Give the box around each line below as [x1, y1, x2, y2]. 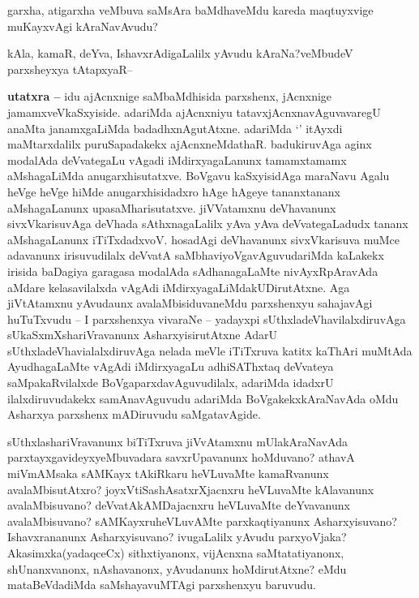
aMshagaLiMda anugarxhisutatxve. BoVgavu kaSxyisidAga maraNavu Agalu [7, 167, 390, 184]
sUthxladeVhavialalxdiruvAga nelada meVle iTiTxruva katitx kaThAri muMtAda [7, 342, 413, 359]
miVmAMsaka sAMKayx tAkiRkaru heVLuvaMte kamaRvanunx [7, 465, 329, 482]
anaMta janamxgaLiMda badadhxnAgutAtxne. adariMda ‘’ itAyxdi [7, 119, 343, 136]
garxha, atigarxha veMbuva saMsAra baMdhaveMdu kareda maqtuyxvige [7, 2, 374, 18]
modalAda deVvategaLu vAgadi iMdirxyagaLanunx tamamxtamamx [7, 151, 347, 168]
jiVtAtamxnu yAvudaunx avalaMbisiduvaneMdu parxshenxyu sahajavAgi [7, 295, 373, 312]
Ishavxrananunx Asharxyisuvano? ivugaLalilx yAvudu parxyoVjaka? [7, 528, 347, 545]
